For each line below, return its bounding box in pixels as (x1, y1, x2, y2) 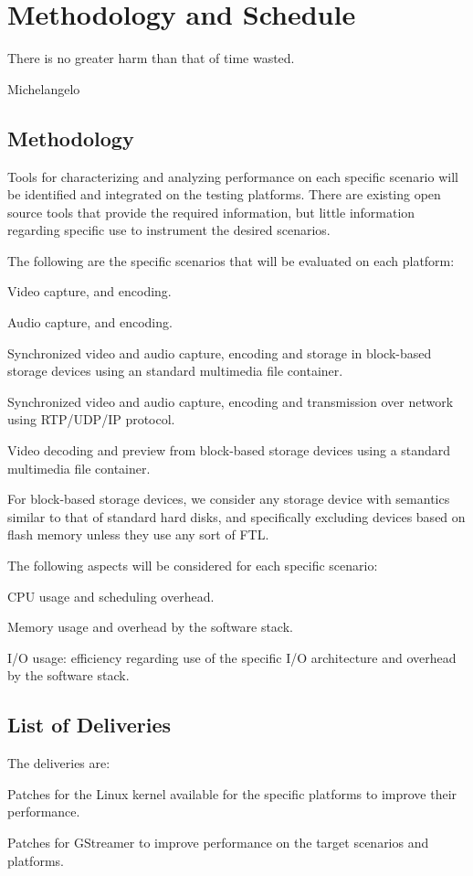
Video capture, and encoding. (7, 282, 172, 301)
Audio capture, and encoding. (7, 313, 173, 332)
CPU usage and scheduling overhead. (7, 586, 215, 605)
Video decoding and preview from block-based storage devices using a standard (7, 441, 451, 460)
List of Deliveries (7, 710, 172, 739)
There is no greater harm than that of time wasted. (7, 48, 295, 68)
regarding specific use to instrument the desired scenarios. (7, 220, 331, 240)
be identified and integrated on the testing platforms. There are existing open (7, 185, 441, 204)
